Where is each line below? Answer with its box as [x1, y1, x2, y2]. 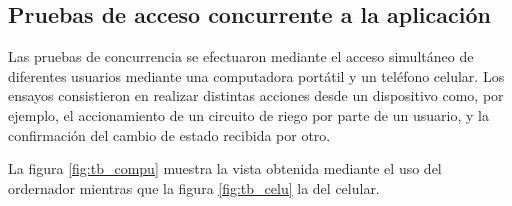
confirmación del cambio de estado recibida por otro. [8, 124, 331, 145]
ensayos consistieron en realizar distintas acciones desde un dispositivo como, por [8, 85, 504, 106]
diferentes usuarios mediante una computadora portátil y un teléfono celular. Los [8, 65, 505, 86]
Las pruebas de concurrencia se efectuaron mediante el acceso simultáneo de [8, 46, 474, 67]
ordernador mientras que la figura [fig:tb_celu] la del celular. [8, 177, 380, 198]
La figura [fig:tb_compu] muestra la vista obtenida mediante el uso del [8, 158, 442, 179]
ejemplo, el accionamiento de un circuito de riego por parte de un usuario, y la [8, 104, 489, 125]
